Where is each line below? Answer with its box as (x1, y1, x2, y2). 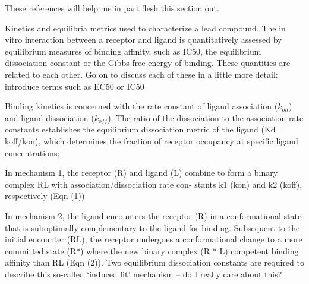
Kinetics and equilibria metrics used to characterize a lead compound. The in (5, 21, 286, 34)
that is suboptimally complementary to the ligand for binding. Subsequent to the (5, 221, 300, 233)
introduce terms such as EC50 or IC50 (5, 80, 144, 92)
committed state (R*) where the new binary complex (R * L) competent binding (5, 244, 299, 257)
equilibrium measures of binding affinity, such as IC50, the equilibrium (5, 45, 261, 57)
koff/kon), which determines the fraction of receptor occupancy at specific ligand (5, 134, 298, 147)
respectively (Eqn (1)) (5, 190, 85, 202)
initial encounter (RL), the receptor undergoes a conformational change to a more (5, 233, 302, 245)
